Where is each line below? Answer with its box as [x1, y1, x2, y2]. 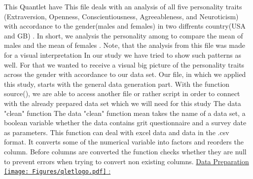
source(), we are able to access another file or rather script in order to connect [4, 88, 240, 99]
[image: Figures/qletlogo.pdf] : [4, 166, 111, 176]
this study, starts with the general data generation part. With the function [4, 78, 230, 89]
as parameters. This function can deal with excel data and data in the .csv [4, 127, 229, 137]
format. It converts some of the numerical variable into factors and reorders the [4, 137, 244, 147]
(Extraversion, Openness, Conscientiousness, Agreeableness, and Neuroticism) [4, 11, 239, 21]
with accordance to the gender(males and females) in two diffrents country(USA [4, 21, 246, 31]
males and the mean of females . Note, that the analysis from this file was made [4, 40, 245, 50]
